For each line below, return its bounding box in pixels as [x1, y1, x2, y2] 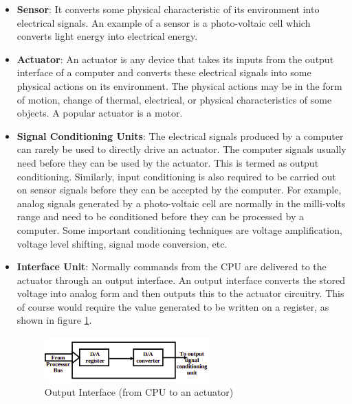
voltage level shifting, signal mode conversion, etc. [16, 236, 228, 250]
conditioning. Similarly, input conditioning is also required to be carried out [16, 169, 336, 183]
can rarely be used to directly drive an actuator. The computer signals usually [16, 142, 346, 156]
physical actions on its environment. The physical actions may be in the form [16, 78, 342, 93]
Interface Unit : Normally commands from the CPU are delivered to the [16, 259, 327, 274]
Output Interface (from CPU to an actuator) [44, 385, 234, 399]
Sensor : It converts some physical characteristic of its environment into [16, 2, 320, 16]
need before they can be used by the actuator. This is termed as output [16, 155, 319, 169]
